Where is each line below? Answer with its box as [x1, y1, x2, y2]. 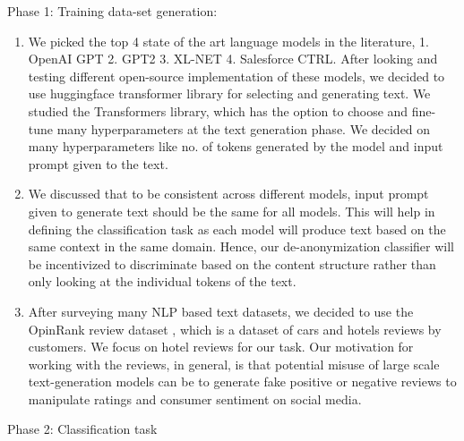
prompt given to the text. [28, 154, 168, 173]
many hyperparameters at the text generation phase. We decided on [56, 119, 431, 138]
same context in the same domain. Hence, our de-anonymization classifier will [28, 237, 454, 256]
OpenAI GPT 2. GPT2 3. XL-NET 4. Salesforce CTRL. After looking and [28, 49, 438, 68]
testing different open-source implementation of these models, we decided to [28, 66, 445, 85]
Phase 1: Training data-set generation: [7, 2, 218, 20]
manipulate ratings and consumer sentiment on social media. [28, 389, 362, 408]
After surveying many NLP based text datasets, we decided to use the [28, 301, 414, 320]
